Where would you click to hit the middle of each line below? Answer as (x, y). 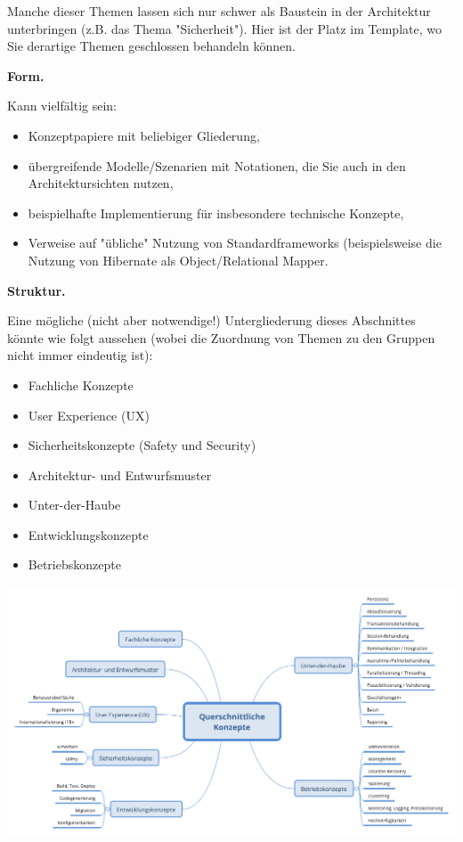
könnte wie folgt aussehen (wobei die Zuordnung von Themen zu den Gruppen (221, 337)
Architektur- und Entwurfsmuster (120, 474)
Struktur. (37, 290)
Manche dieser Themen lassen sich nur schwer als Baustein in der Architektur (219, 11)
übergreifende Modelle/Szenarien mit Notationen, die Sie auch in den (217, 165)
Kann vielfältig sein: (62, 106)
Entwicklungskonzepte (88, 534)
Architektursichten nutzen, (101, 183)
